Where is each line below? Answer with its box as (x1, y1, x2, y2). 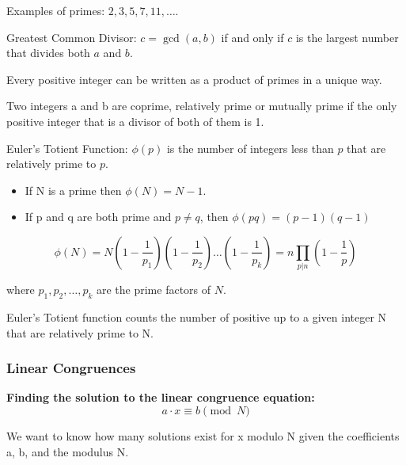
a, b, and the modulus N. (6, 443, 129, 459)
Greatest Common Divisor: (6, 29, 137, 45)
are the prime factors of (96, 281, 211, 298)
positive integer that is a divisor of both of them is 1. (6, 112, 264, 129)
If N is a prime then (25, 181, 122, 198)
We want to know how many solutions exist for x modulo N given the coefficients (6, 428, 400, 444)
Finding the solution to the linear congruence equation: (6, 389, 315, 406)
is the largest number (295, 29, 399, 45)
